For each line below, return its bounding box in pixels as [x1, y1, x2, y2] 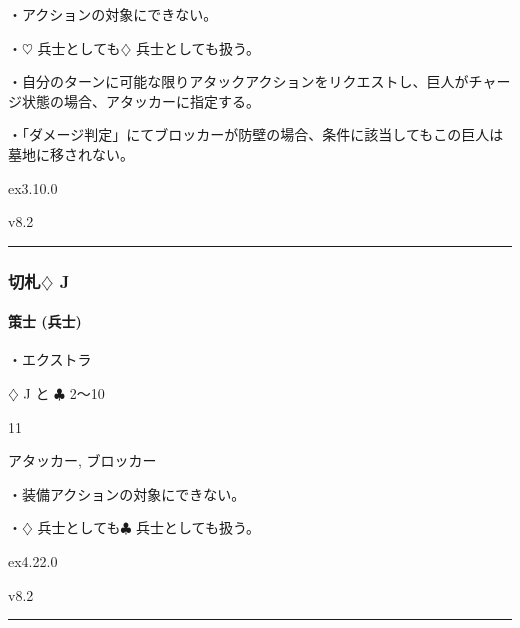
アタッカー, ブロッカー [8, 450, 157, 471]
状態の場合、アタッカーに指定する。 [21, 90, 260, 111]
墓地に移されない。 [8, 143, 134, 164]
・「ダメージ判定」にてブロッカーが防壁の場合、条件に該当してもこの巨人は [8, 124, 504, 145]
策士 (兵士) [8, 311, 82, 332]
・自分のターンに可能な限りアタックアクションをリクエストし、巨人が [8, 71, 469, 92]
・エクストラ [8, 349, 92, 370]
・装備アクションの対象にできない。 [8, 483, 246, 504]
